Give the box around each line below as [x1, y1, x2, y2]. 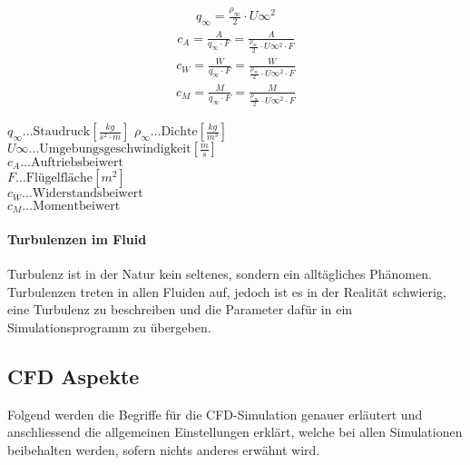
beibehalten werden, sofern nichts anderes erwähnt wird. [7, 440, 320, 459]
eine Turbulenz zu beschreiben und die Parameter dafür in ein [7, 300, 353, 319]
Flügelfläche [25, 172, 93, 185]
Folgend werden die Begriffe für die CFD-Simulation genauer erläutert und [7, 404, 423, 423]
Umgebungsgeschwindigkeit [39, 143, 191, 156]
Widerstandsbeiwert [32, 187, 143, 201]
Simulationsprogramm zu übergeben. [7, 317, 211, 336]
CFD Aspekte [7, 361, 140, 390]
